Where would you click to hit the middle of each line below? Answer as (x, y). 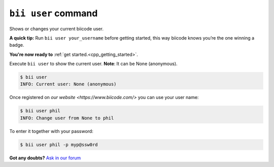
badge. (17, 45)
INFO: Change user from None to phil (67, 118)
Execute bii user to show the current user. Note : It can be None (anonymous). (93, 64)
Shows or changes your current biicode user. (57, 28)
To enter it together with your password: (51, 131)
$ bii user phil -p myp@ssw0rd (59, 144)
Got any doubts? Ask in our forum (45, 158)
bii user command (54, 13)
